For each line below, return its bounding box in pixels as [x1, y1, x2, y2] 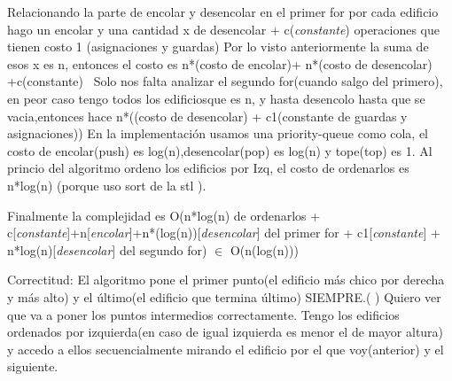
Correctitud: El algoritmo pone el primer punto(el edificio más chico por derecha [7, 270, 445, 289]
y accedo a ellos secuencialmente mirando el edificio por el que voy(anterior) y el [7, 339, 444, 358]
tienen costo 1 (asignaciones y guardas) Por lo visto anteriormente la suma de [7, 37, 429, 56]
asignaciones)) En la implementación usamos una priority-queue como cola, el [7, 124, 429, 143]
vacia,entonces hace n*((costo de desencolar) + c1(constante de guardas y [7, 106, 408, 125]
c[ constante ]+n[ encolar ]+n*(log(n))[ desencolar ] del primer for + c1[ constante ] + [7, 223, 440, 242]
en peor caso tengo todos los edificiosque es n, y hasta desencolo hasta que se [7, 89, 425, 107]
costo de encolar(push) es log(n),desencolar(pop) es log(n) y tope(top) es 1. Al [7, 141, 433, 159]
